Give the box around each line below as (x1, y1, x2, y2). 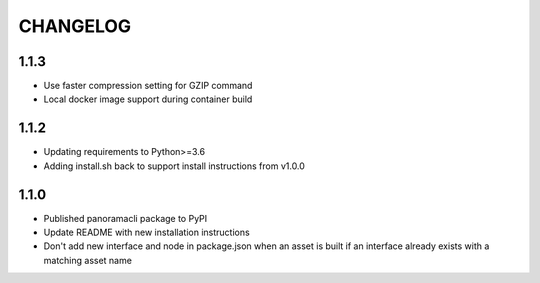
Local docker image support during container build (43, 93, 253, 105)
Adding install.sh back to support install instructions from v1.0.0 (43, 160, 305, 172)
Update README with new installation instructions (43, 226, 250, 239)
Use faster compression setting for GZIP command (43, 80, 253, 92)
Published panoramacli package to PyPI (43, 212, 208, 224)
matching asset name (43, 254, 132, 266)
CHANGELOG (18, 15, 132, 37)
